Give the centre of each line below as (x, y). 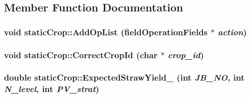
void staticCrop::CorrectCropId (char (81, 54)
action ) (232, 32)
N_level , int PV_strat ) (52, 89)
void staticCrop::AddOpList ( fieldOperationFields (106, 32)
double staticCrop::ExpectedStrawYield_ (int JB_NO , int (125, 77)
